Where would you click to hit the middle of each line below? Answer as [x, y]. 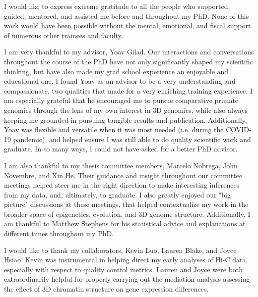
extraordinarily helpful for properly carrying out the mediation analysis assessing [127, 279]
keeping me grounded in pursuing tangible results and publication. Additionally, [126, 120]
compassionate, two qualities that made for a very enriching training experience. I [128, 90]
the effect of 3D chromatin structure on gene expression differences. [106, 289]
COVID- [239, 129]
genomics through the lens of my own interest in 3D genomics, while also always [126, 110]
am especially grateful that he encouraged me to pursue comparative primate [121, 100]
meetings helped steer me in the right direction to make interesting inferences [122, 185]
